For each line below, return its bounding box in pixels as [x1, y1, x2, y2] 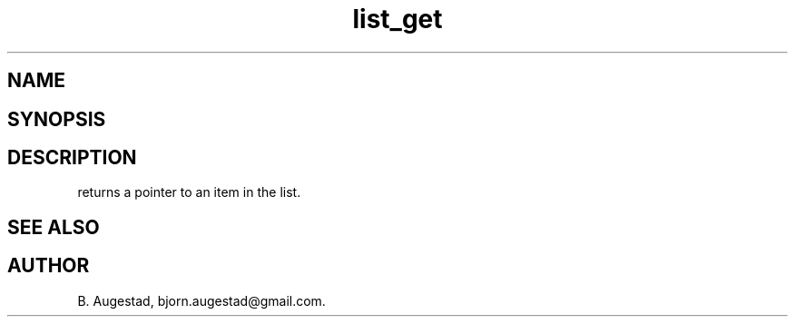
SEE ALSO [7, 215, 100, 239]
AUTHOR [7, 254, 90, 278]
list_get [352, 4, 443, 34]
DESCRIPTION [7, 146, 137, 170]
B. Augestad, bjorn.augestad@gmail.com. [77, 292, 326, 309]
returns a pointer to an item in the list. [77, 184, 301, 201]
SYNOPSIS [7, 107, 106, 131]
